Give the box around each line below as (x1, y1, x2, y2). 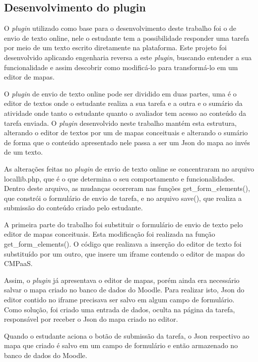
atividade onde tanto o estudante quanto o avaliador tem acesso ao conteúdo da (4, 107, 246, 118)
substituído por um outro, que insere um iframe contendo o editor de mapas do (4, 248, 245, 259)
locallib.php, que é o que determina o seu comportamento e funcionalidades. (4, 173, 235, 183)
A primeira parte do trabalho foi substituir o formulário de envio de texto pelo (4, 219, 243, 229)
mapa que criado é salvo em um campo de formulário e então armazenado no (4, 340, 238, 351)
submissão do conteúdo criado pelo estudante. (4, 202, 143, 213)
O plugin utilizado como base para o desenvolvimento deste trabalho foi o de (4, 23, 237, 33)
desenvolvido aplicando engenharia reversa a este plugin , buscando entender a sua (4, 52, 252, 62)
